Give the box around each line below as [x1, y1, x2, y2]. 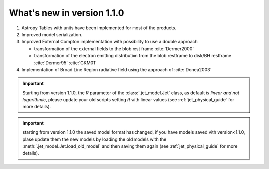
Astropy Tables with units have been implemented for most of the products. [21, 25, 177, 31]
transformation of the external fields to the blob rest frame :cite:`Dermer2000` [34, 45, 194, 52]
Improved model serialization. [21, 31, 82, 37]
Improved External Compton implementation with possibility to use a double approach [21, 39, 198, 45]
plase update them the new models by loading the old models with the [22, 136, 167, 142]
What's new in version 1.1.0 [9, 7, 124, 18]
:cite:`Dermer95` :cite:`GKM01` [34, 60, 97, 66]
